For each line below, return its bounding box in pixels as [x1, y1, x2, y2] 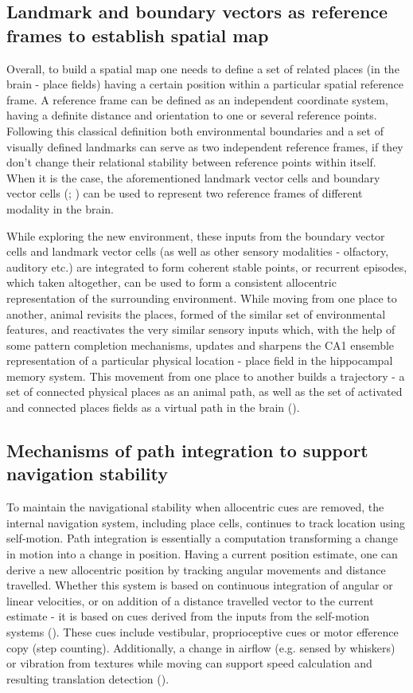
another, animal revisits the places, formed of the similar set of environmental [6, 305, 386, 322]
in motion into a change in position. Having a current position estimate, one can [6, 546, 398, 562]
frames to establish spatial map [6, 22, 269, 47]
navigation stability [6, 461, 169, 486]
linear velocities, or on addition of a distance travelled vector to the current [6, 592, 374, 609]
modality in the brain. [6, 200, 115, 217]
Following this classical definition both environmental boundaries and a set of [6, 122, 384, 139]
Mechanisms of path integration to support [6, 438, 368, 463]
